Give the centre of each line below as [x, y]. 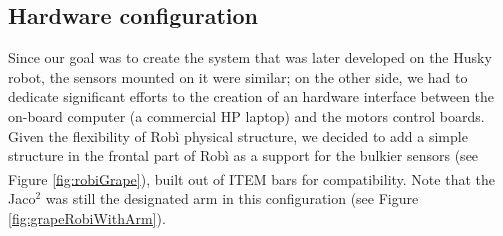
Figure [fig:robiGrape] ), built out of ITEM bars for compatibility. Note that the [251, 178]
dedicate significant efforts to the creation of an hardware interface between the [251, 96]
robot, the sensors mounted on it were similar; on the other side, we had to [238, 76]
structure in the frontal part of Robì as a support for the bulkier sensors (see [243, 155]
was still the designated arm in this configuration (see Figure [232, 198]
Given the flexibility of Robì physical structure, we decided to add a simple [238, 135]
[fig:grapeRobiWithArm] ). [87, 217]
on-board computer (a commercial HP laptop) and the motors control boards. [246, 115]
